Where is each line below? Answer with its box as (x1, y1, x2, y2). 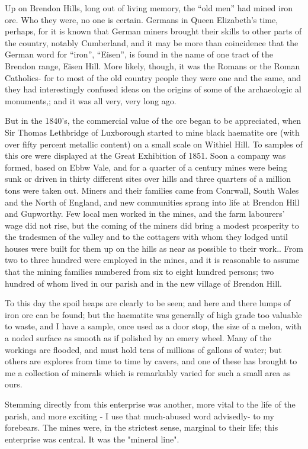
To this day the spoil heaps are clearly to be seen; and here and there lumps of (5, 297, 291, 309)
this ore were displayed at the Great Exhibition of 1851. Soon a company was (5, 149, 286, 162)
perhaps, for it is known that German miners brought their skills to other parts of (5, 25, 302, 37)
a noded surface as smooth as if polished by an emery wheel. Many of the (5, 332, 272, 344)
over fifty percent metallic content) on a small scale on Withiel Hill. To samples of (5, 137, 303, 150)
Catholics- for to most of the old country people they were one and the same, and (5, 71, 301, 84)
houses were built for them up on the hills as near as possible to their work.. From (5, 242, 303, 254)
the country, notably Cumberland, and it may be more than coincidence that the (5, 36, 299, 49)
